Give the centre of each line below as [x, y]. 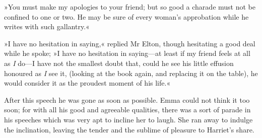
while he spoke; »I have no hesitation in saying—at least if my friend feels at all [127, 53]
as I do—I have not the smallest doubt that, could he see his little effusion [119, 63]
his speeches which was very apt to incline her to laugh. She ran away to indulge [128, 119]
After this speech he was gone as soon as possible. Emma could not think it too [127, 99]
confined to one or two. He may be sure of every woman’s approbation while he [126, 16]
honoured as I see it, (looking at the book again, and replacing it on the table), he [131, 73]
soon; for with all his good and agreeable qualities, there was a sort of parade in [127, 110]
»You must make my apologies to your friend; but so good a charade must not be [130, 7]
